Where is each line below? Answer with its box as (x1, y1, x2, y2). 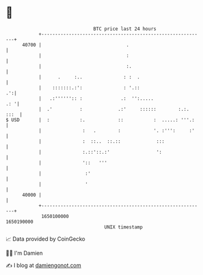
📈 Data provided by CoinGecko (6, 235, 86, 243)
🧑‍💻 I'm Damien (6, 249, 43, 257)
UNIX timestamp (104, 224, 143, 230)
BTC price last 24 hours (93, 26, 157, 32)
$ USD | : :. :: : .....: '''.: (6, 116, 195, 123)
